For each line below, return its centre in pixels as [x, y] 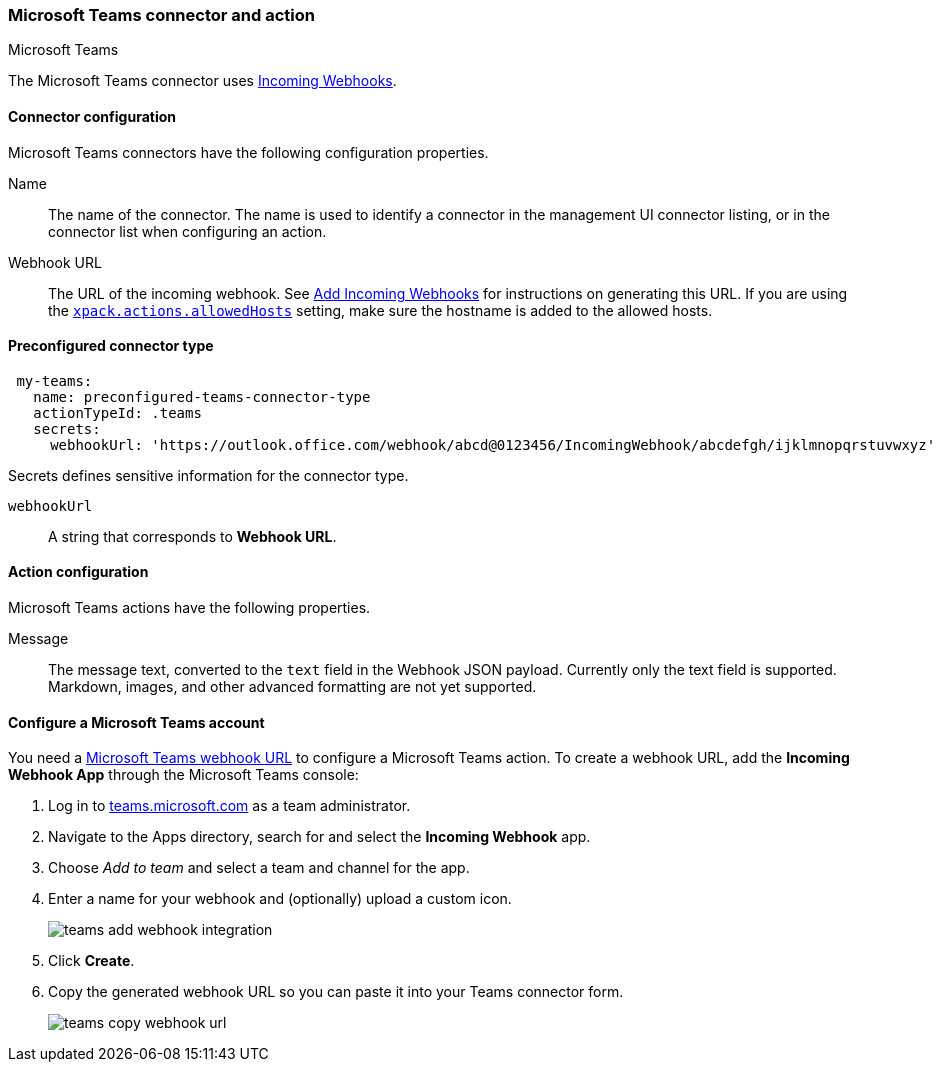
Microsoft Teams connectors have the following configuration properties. [248, 152]
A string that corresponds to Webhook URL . [192, 536]
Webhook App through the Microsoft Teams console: [183, 775]
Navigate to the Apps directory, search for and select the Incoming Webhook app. [319, 837]
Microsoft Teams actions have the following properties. [189, 608]
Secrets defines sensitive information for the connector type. [208, 475]
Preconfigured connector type [111, 346]
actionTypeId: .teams [117, 412]
